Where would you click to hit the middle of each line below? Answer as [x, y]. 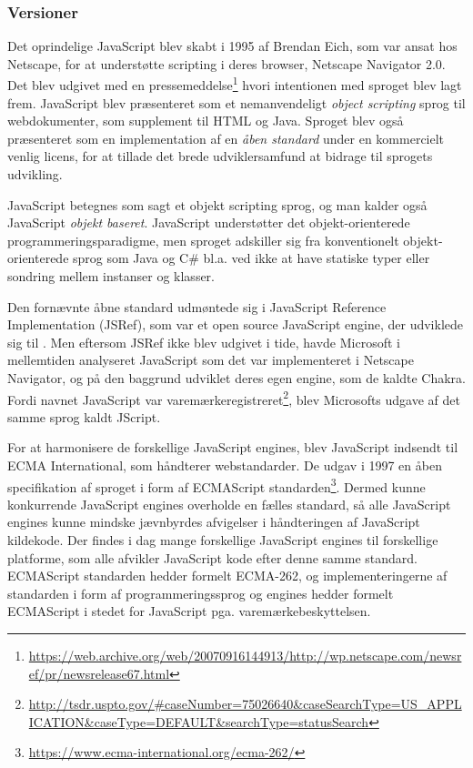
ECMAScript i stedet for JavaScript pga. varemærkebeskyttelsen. [189, 611]
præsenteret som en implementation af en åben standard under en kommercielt [226, 138]
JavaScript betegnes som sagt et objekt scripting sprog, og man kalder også [217, 204]
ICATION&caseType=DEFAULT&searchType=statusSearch [199, 721]
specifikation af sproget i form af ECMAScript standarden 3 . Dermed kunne [216, 485]
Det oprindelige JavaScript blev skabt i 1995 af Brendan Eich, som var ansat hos [232, 46]
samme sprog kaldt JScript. [84, 416]
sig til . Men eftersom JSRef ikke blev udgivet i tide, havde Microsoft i [204, 342]
